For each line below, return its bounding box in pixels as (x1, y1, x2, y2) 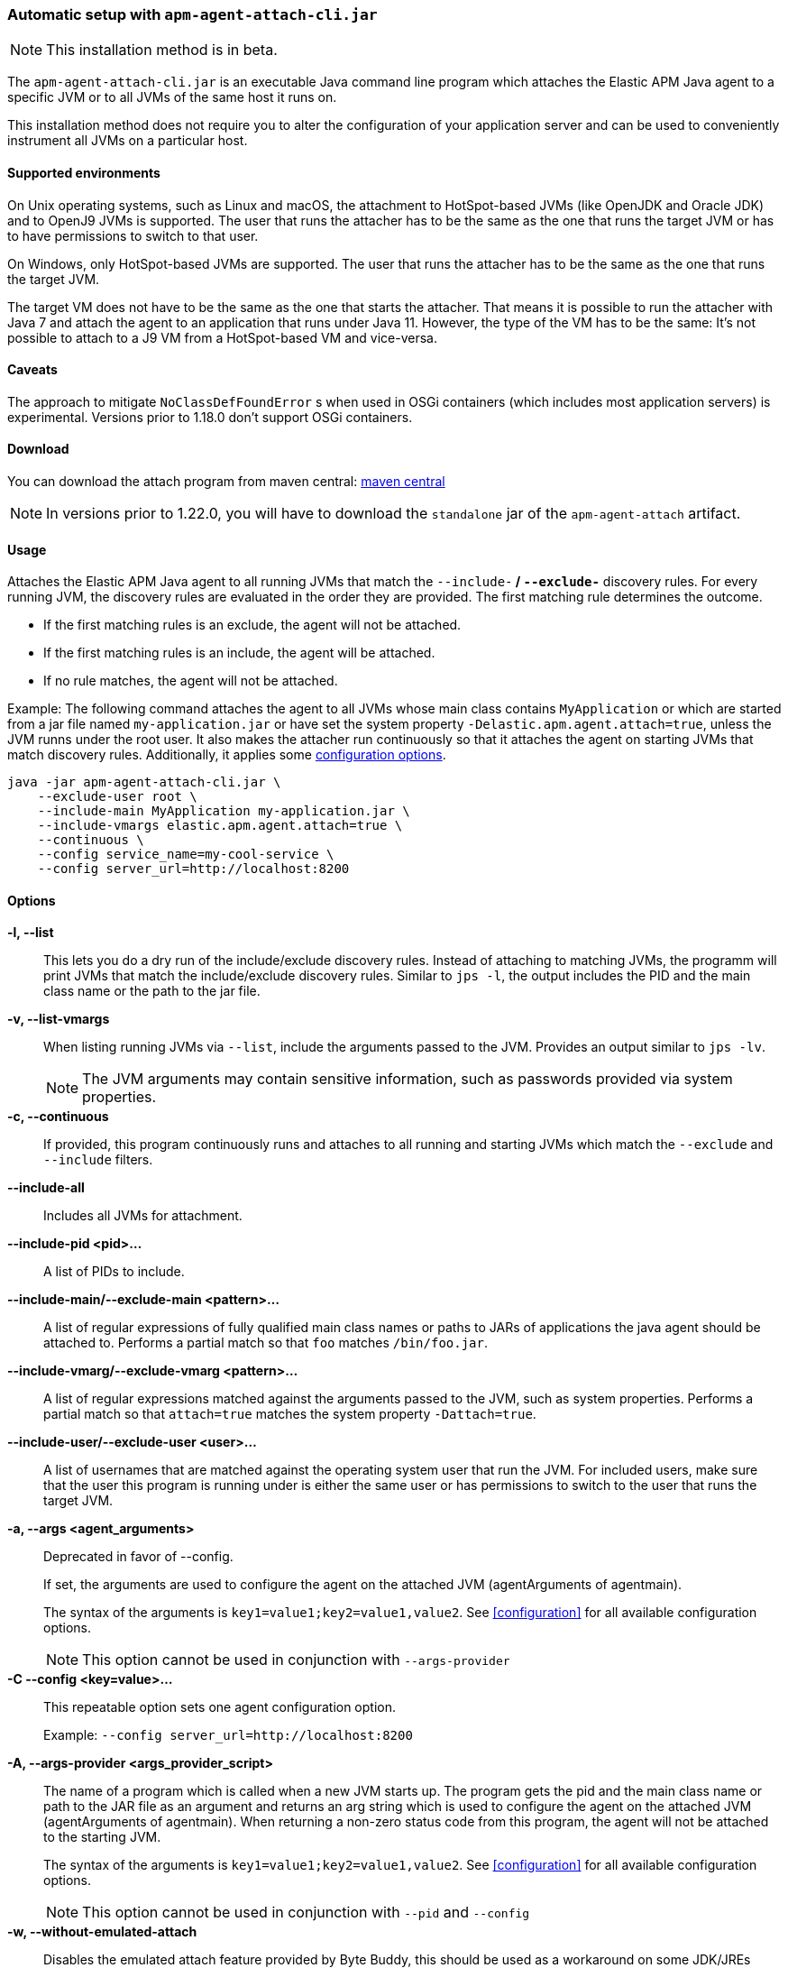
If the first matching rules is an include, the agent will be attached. (43, 645, 435, 661)
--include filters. (43, 1152, 153, 1168)
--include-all (7, 1180, 85, 1196)
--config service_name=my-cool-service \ (37, 847, 334, 862)
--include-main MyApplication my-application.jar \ (37, 804, 410, 819)
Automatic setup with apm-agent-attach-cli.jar (7, 5, 378, 23)
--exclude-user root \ (37, 789, 197, 805)
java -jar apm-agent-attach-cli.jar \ (7, 775, 281, 790)
